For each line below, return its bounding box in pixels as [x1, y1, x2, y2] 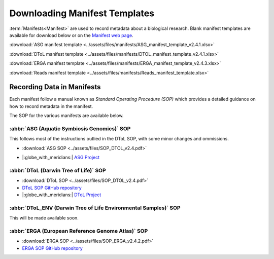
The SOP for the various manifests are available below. [9, 113, 124, 119]
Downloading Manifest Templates [9, 8, 155, 19]
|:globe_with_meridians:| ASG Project [22, 155, 100, 161]
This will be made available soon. [9, 215, 79, 221]
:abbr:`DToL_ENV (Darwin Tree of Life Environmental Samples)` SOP [9, 204, 181, 211]
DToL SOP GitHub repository [22, 184, 82, 191]
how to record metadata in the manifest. [9, 103, 93, 109]
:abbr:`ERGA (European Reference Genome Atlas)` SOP [9, 227, 148, 234]
